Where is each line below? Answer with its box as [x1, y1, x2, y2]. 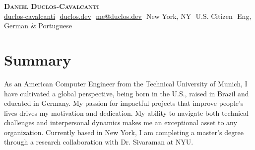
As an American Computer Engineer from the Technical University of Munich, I [4, 78, 248, 88]
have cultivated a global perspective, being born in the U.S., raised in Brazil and [4, 88, 249, 98]
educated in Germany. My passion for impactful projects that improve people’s [4, 98, 244, 108]
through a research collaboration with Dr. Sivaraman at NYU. [4, 137, 193, 147]
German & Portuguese [4, 20, 72, 31]
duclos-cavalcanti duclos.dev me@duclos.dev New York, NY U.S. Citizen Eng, [4, 10, 252, 21]
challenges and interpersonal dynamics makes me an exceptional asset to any [4, 117, 237, 128]
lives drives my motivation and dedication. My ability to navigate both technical [4, 107, 249, 118]
